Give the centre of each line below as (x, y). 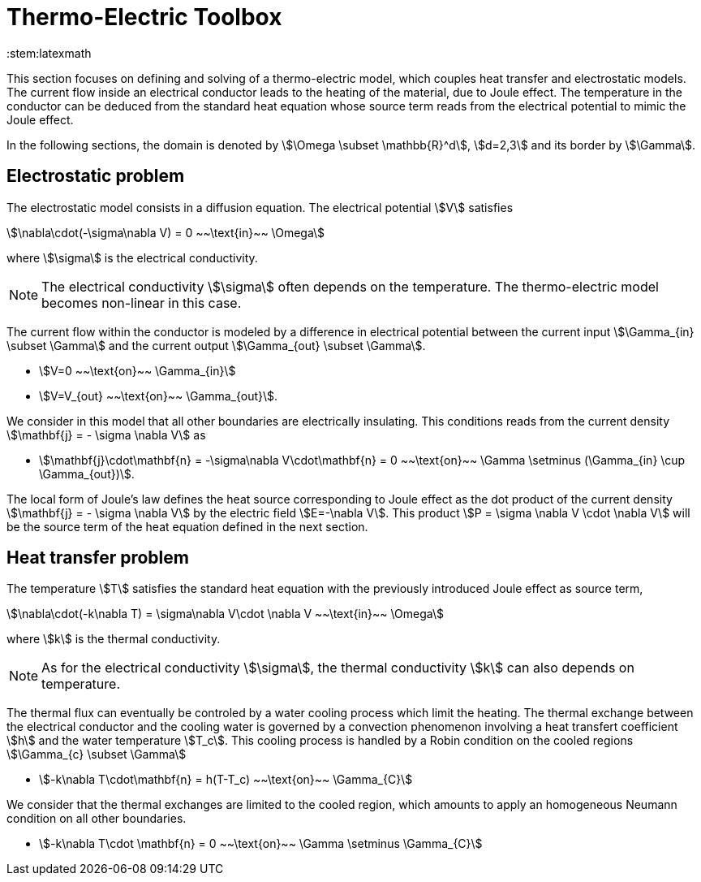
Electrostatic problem (96, 176)
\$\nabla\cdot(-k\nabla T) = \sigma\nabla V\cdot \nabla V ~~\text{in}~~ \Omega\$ (225, 614)
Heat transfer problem (98, 558)
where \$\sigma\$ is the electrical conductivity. (132, 257)
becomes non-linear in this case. (142, 303)
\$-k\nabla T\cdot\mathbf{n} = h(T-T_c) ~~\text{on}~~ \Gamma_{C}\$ (226, 780)
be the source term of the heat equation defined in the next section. (187, 526)
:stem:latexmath (49, 53)
